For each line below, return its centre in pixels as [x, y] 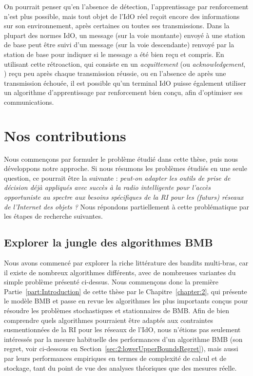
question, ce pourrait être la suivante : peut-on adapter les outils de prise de [117, 178]
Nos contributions [65, 135]
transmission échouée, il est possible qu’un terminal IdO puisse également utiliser [125, 83]
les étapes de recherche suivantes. [53, 216]
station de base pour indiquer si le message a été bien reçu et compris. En [114, 54]
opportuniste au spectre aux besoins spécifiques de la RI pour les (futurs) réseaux [124, 197]
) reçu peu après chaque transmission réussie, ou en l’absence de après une [115, 73]
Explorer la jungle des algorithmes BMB [108, 242]
